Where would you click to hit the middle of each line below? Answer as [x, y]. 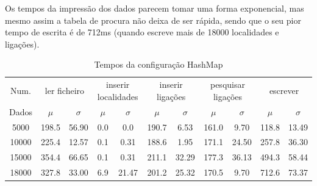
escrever [284, 91]
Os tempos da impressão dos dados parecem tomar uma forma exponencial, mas [155, 8]
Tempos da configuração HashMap [158, 64]
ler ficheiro [65, 91]
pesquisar [227, 84]
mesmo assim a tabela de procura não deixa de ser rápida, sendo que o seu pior [153, 20]
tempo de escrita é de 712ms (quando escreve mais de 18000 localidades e [142, 32]
